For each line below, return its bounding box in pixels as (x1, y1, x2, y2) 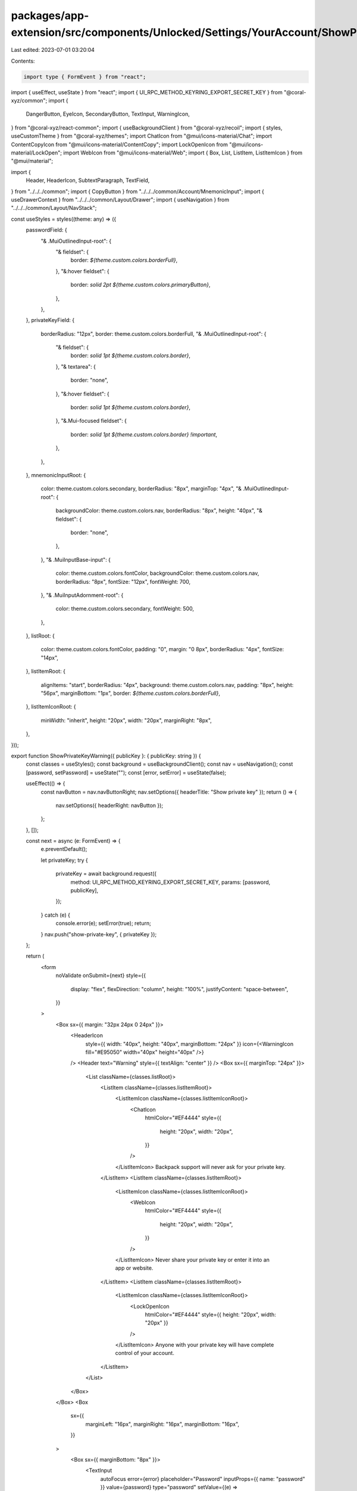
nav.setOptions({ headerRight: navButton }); (55, 802, 164, 809)
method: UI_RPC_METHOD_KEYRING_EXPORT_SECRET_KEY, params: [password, (70, 878, 271, 886)
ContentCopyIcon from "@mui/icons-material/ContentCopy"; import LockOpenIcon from (11, 141, 228, 148)
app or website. (115, 1264, 154, 1272)
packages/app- (11, 9, 89, 22)
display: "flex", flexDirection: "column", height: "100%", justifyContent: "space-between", (70, 985, 289, 992)
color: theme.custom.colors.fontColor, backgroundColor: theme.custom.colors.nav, (55, 570, 259, 577)
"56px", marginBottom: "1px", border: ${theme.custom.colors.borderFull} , (40, 689, 220, 697)
